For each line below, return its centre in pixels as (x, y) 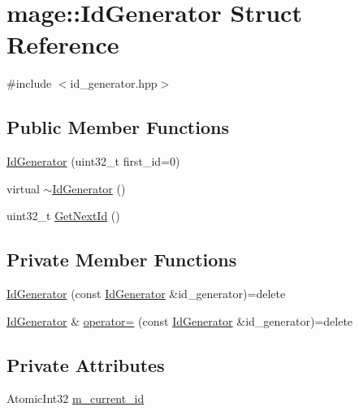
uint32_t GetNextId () (63, 216)
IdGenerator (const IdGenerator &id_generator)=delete (146, 294)
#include (29, 83)
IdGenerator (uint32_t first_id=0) (93, 161)
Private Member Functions (122, 260)
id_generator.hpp (114, 83)
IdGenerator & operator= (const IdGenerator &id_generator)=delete (180, 320)
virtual (23, 188)
